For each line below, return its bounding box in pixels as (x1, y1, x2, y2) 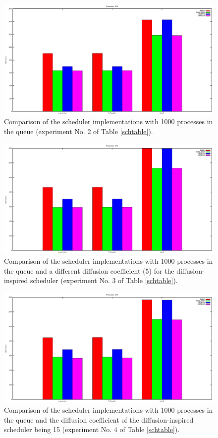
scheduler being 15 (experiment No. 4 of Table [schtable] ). (4, 424, 180, 435)
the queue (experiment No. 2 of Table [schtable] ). (4, 126, 153, 136)
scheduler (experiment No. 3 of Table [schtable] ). (30, 275, 178, 286)
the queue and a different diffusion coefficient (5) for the (4, 265, 174, 276)
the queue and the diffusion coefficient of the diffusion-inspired (4, 414, 194, 425)
